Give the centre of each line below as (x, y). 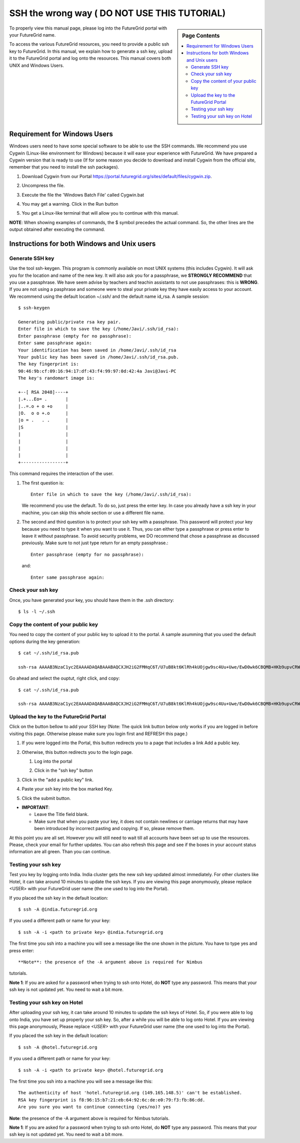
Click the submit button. (46, 798)
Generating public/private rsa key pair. (69, 322)
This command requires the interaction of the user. (61, 473)
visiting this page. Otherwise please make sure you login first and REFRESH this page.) (98, 733)
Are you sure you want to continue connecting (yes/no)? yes (94, 1107)
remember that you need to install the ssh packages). (64, 167)
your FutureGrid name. (32, 35)
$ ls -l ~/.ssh (37, 612)
